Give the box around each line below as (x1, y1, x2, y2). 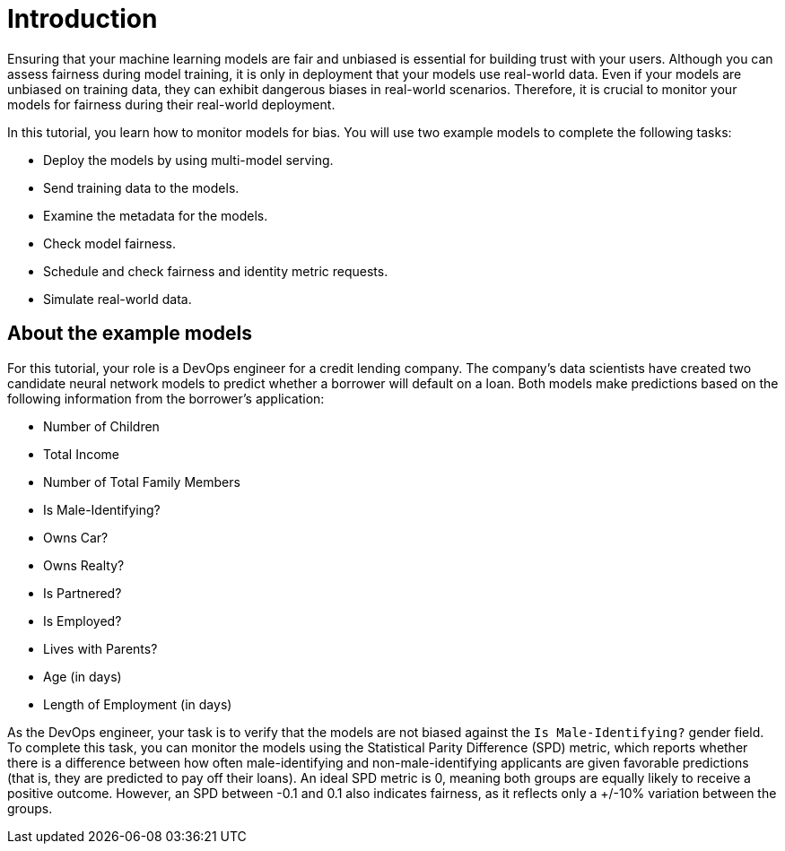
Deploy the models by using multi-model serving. (43, 152, 334, 168)
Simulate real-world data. (43, 291, 192, 307)
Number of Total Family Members (43, 473, 240, 490)
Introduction (7, 4, 158, 34)
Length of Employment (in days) (43, 696, 232, 712)
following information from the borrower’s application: (7, 390, 325, 406)
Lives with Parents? (43, 640, 158, 656)
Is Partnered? (43, 585, 122, 601)
